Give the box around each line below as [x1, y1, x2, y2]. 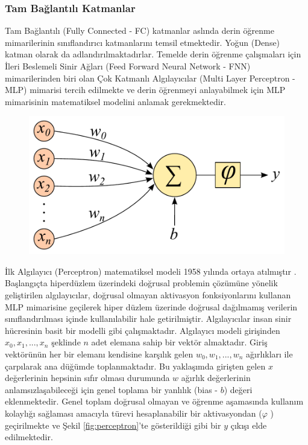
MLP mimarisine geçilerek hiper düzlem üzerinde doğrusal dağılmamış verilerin [5, 300, 298, 313]
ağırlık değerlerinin [181, 371, 251, 384]
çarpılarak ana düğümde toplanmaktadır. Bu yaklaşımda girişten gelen [5, 359, 266, 372]
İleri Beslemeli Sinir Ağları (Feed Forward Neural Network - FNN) [5, 60, 251, 72]
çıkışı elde [230, 418, 267, 431]
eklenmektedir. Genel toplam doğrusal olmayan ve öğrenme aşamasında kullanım [5, 395, 304, 408]
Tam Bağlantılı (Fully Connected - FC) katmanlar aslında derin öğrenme [5, 24, 274, 37]
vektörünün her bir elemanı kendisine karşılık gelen [5, 348, 193, 360]
